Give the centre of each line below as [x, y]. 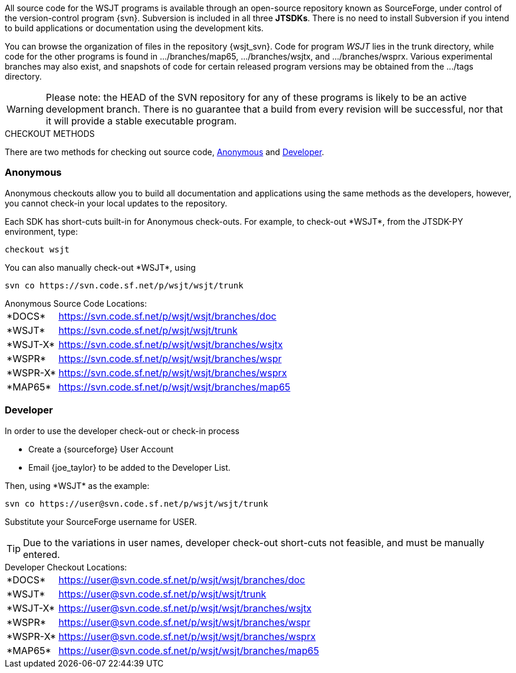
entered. [42, 554]
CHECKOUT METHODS [50, 134]
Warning [25, 109]
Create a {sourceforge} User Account [101, 449]
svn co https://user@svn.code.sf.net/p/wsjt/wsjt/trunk [137, 503]
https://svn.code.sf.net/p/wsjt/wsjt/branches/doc [167, 316]
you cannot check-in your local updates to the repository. [116, 203]
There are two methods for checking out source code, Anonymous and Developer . [165, 152]
